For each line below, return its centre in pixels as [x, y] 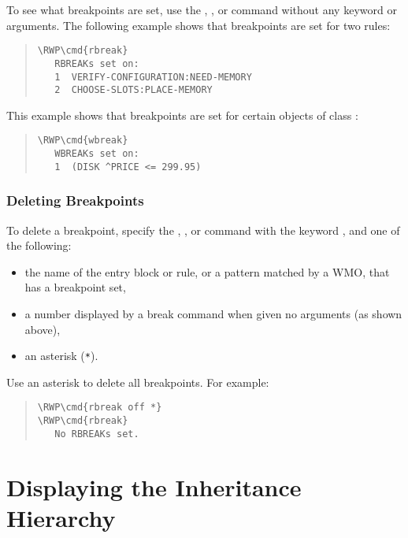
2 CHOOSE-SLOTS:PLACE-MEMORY [134, 90]
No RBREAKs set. [97, 434]
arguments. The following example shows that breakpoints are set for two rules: [198, 25]
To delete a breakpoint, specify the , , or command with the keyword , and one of [203, 230]
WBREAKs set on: [97, 154]
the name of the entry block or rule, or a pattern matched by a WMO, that [207, 271]
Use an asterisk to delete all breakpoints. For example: [138, 382]
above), [43, 329]
